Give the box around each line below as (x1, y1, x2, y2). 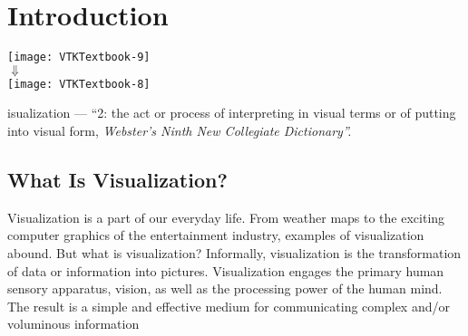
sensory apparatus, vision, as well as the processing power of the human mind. (7, 279, 443, 298)
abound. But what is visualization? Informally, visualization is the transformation (7, 244, 462, 263)
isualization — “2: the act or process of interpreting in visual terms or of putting (7, 103, 456, 122)
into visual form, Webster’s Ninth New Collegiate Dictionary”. (7, 121, 352, 140)
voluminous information (7, 314, 140, 333)
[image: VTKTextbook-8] (7, 77, 151, 91)
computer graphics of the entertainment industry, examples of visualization (7, 226, 424, 245)
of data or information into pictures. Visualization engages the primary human (7, 261, 444, 280)
